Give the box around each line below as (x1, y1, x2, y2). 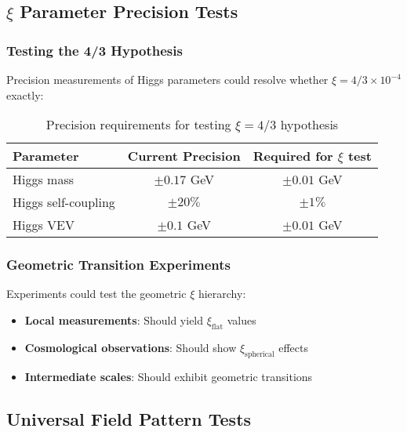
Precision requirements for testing (45, 115, 231, 134)
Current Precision (127, 147, 241, 165)
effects (278, 339, 308, 355)
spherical (245, 350, 274, 358)
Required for (253, 147, 333, 165)
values (227, 312, 256, 328)
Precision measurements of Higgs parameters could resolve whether (6, 71, 329, 87)
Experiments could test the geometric (6, 285, 187, 302)
